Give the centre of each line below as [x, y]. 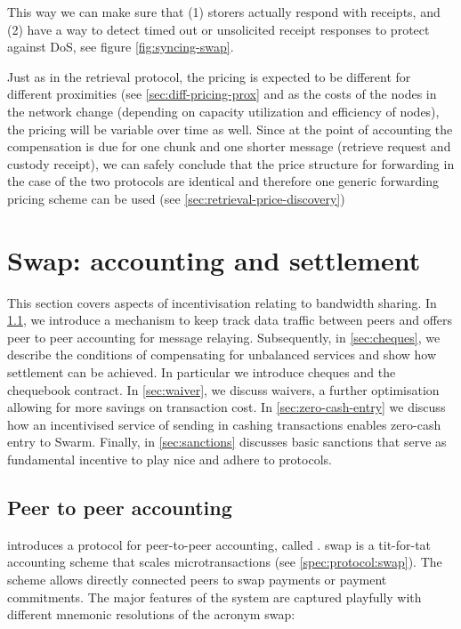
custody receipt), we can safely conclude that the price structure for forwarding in [231, 163]
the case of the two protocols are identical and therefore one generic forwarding [223, 181]
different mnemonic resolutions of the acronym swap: [151, 614]
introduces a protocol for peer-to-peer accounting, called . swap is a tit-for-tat [219, 544]
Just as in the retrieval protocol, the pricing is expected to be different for [209, 76]
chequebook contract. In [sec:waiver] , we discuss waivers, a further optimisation [223, 389]
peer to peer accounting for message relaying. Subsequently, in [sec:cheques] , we [224, 337]
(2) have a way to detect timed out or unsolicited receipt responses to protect [218, 29]
